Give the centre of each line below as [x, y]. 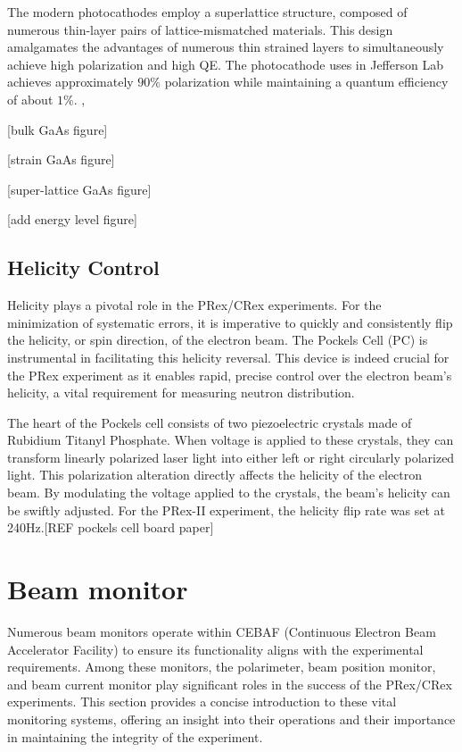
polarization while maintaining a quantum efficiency [306, 82]
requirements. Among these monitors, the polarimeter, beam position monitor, [222, 667]
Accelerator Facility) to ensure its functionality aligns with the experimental [215, 649]
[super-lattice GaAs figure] [79, 189]
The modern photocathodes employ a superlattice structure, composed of [207, 12]
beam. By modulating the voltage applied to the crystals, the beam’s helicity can [229, 493]
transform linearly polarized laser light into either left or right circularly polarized [231, 457]
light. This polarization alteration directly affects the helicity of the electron [215, 475]
